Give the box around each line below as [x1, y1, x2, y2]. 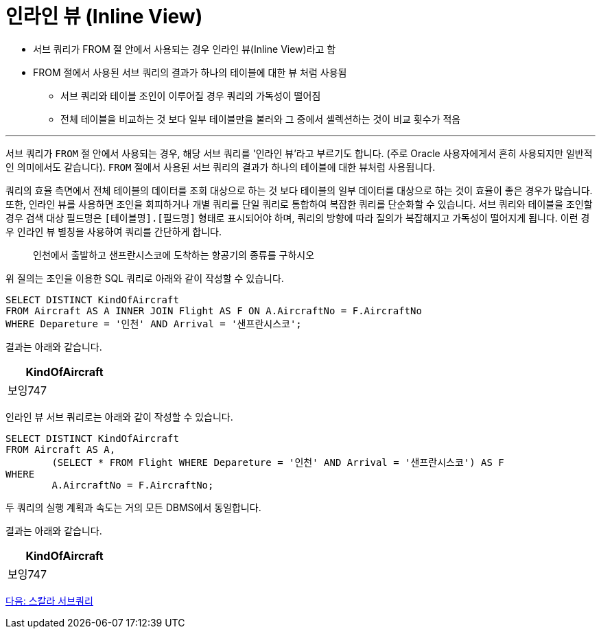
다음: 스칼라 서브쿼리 [5, 594, 93, 607]
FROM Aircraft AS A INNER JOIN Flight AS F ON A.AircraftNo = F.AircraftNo [5, 305, 422, 316]
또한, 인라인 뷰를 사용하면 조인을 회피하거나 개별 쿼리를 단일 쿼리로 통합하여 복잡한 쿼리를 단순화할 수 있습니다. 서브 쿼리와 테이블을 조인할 [5, 198, 593, 210]
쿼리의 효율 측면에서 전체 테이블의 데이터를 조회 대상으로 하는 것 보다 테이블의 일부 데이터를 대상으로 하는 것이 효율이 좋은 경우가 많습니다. [5, 184, 593, 196]
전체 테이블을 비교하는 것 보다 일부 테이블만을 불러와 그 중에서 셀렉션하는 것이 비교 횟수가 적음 [60, 113, 461, 125]
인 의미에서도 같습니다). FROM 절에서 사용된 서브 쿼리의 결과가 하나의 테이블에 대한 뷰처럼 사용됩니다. [5, 161, 436, 173]
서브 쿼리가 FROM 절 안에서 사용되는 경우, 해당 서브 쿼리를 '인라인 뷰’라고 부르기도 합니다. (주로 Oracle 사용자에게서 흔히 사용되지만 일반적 [5, 147, 593, 159]
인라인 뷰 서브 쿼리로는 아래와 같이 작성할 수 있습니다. [5, 410, 233, 423]
